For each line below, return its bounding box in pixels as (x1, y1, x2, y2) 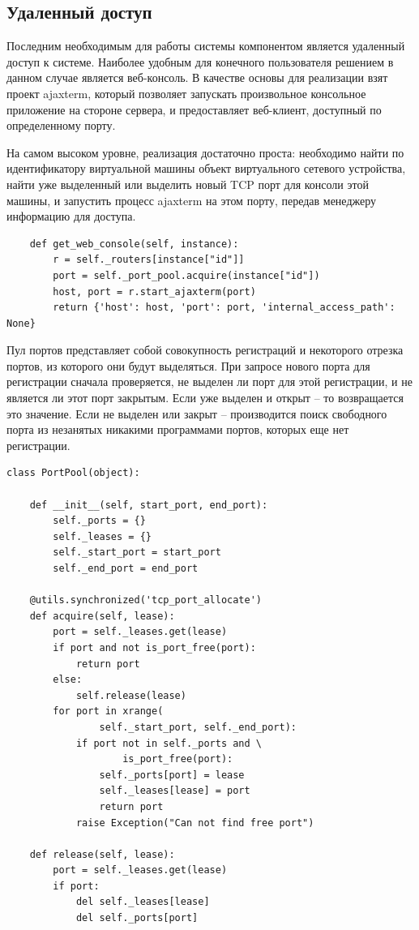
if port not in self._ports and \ (75, 737, 262, 749)
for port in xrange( (53, 705, 164, 718)
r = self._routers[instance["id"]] (53, 254, 245, 266)
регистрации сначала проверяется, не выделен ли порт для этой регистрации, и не (6, 373, 413, 390)
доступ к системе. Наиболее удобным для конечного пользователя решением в (6, 53, 394, 70)
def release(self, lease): (29, 848, 175, 860)
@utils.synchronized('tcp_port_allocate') (29, 594, 262, 606)
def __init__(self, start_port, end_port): (29, 499, 268, 511)
